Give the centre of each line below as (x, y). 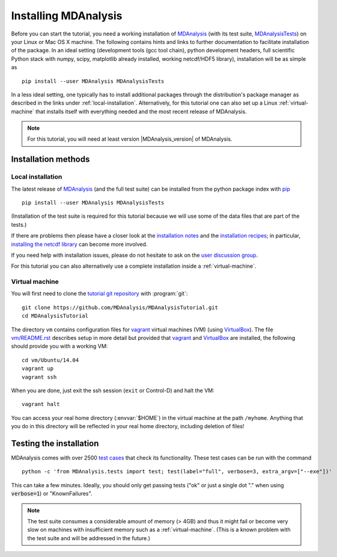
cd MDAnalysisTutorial (55, 316)
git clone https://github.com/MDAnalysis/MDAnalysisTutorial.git (120, 307)
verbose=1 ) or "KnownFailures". (52, 494)
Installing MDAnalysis (67, 16)
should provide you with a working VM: (59, 346)
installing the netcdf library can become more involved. (79, 244)
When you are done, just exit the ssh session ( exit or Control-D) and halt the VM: (113, 390)
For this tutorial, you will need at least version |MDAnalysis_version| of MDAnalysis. (130, 139)
